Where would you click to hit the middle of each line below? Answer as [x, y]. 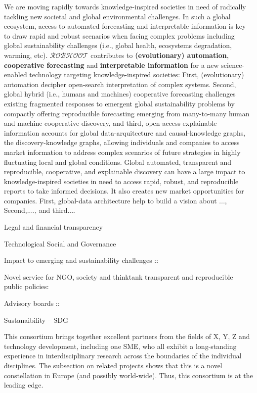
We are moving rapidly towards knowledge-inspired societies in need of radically [125, 6]
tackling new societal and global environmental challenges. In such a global [117, 16]
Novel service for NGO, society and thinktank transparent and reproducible [119, 276]
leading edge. [24, 385]
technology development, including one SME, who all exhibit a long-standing [120, 346]
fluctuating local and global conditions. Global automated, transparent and [118, 162]
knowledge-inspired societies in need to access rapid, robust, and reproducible [121, 181]
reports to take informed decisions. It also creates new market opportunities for [124, 191]
